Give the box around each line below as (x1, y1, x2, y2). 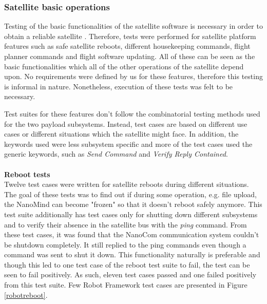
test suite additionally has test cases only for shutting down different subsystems (4, 208, 258, 219)
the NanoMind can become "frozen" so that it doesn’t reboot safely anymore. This (4, 199, 262, 210)
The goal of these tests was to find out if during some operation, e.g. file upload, (4, 188, 257, 199)
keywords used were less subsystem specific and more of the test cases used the (4, 138, 253, 149)
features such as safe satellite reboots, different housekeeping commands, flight (4, 41, 251, 51)
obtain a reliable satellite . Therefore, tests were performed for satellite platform (4, 30, 256, 41)
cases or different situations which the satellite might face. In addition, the (4, 128, 239, 139)
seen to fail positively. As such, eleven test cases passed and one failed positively (4, 269, 257, 280)
